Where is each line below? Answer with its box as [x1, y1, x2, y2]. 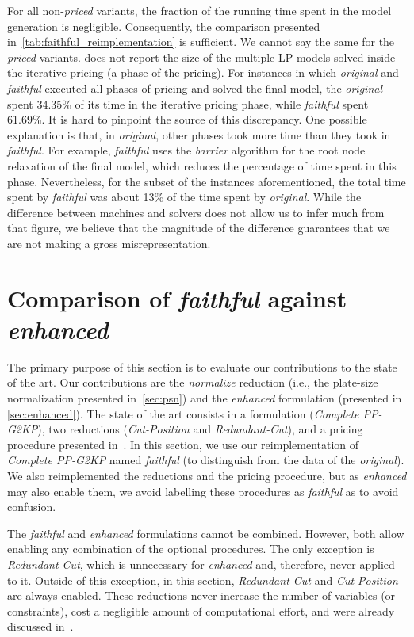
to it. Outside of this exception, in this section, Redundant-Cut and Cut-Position [7, 571, 398, 588]
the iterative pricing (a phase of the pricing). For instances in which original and [7, 64, 399, 81]
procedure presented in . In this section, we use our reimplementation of [7, 436, 359, 452]
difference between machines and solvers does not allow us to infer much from [7, 204, 385, 220]
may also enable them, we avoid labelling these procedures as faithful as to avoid [7, 483, 399, 499]
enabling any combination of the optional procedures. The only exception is [7, 540, 374, 557]
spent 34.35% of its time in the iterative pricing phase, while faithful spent [7, 95, 369, 112]
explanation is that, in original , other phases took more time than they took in [7, 126, 391, 143]
